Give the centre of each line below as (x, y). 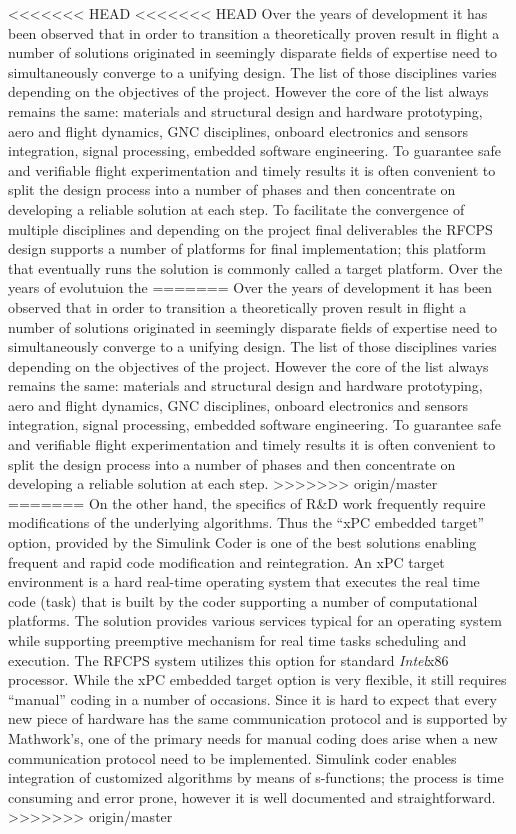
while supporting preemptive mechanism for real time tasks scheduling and (237, 640)
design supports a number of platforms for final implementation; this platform (247, 248)
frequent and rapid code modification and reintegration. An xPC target (226, 561)
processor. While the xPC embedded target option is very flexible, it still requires (257, 679)
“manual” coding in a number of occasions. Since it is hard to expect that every (252, 698)
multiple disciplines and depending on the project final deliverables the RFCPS (250, 228)
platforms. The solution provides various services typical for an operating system (255, 620)
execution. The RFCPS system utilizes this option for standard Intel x (221, 659)
